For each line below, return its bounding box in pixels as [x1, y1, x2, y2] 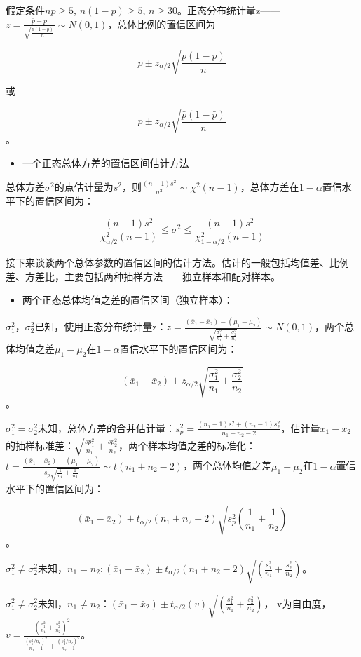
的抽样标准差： [6, 438, 74, 452]
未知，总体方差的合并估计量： [38, 420, 176, 435]
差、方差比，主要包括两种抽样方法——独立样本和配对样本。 [6, 269, 280, 283]
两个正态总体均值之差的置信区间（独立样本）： [22, 292, 233, 307]
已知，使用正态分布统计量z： [34, 319, 167, 334]
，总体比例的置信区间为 [107, 16, 216, 31]
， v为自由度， [264, 595, 332, 610]
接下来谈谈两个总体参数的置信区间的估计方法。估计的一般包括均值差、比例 [6, 255, 349, 270]
